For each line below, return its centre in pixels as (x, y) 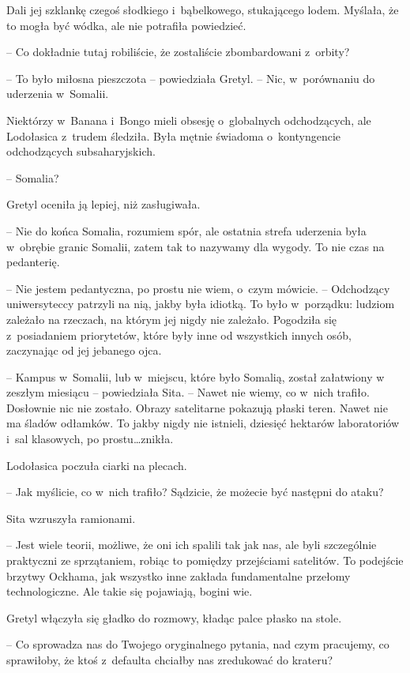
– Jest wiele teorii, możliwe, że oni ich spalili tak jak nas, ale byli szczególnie (192, 545)
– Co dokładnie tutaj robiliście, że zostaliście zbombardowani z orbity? (178, 52)
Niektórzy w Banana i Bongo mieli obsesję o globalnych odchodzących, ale (189, 120)
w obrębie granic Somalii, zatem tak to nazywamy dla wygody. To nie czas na (196, 246)
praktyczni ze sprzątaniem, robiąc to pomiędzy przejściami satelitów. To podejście (205, 560)
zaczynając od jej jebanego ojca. (84, 350)
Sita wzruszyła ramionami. (71, 518)
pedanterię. (33, 262)
